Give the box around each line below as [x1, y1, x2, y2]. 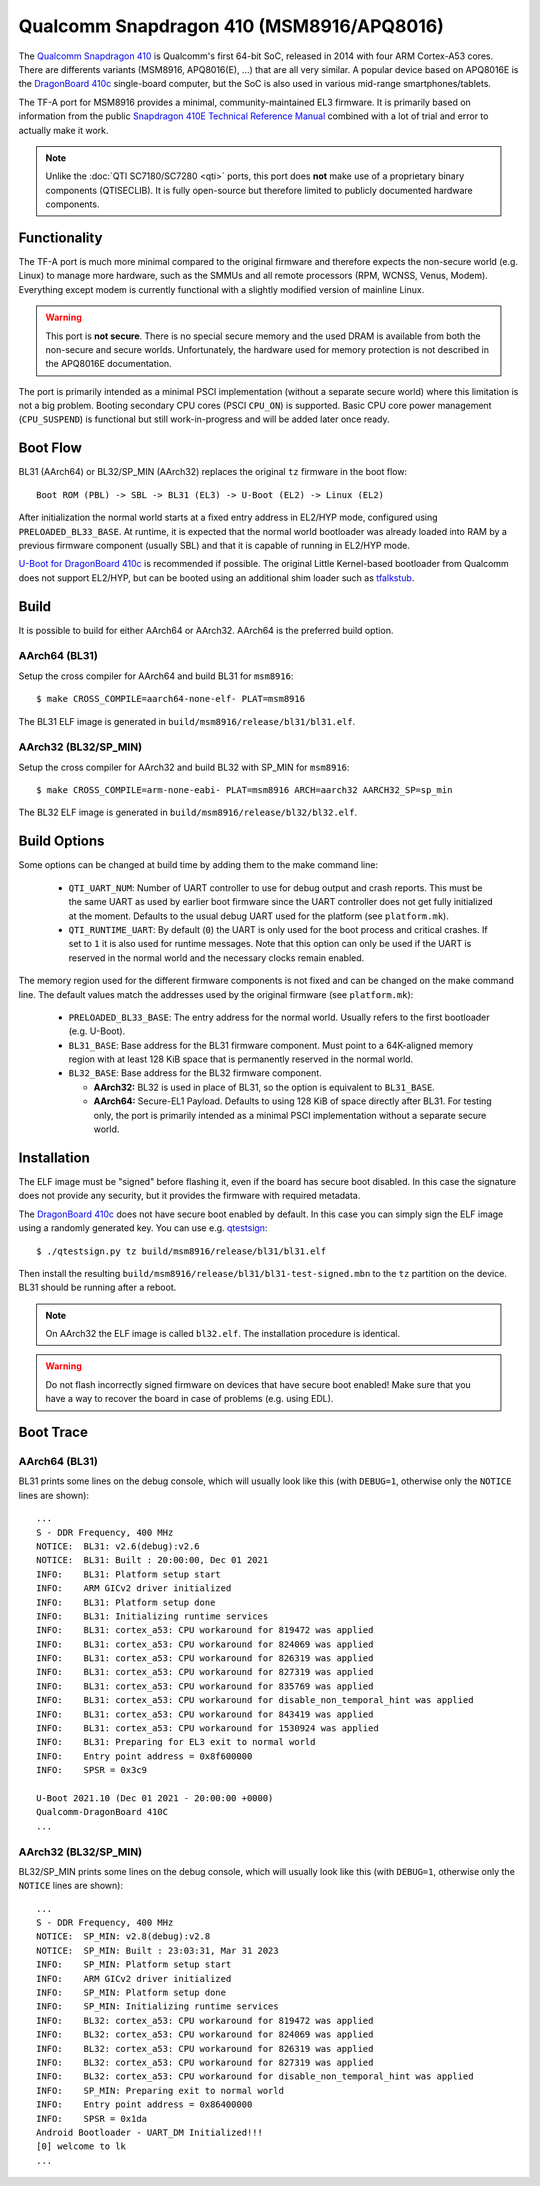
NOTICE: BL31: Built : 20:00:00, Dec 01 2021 [36, 1555, 269, 1566]
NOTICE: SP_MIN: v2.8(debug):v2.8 [36, 1931, 211, 1942]
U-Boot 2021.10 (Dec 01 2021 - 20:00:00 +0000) [36, 1792, 274, 1804]
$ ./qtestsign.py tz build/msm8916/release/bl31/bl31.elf [36, 1245, 327, 1257]
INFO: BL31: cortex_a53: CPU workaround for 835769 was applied [36, 1680, 374, 1692]
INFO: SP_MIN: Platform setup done [36, 1987, 227, 1999]
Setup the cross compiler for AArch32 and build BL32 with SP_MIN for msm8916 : [18, 761, 350, 773]
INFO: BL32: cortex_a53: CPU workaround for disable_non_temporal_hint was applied [36, 2071, 474, 2082]
